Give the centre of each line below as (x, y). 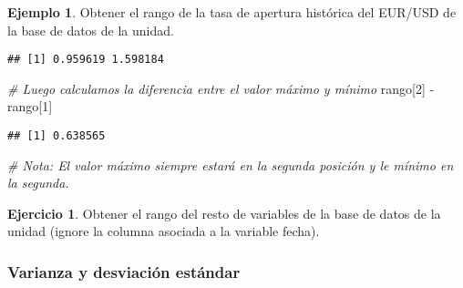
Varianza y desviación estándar (124, 271)
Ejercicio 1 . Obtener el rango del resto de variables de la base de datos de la (224, 213)
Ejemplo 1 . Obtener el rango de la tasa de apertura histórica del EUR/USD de (232, 12)
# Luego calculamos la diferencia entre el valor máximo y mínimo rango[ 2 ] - (221, 88)
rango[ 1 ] (30, 106)
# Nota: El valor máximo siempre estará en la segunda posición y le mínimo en (231, 165)
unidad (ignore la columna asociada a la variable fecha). (164, 231)
